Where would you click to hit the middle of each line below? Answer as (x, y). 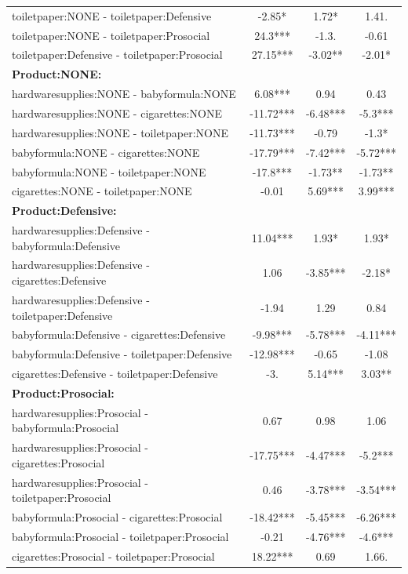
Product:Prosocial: (63, 392)
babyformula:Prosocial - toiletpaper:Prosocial (120, 536)
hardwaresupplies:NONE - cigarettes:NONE (117, 113)
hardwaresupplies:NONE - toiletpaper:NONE (120, 132)
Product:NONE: (57, 74)
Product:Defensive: (64, 211)
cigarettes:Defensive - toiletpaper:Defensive (115, 374)
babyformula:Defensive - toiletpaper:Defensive (122, 354)
